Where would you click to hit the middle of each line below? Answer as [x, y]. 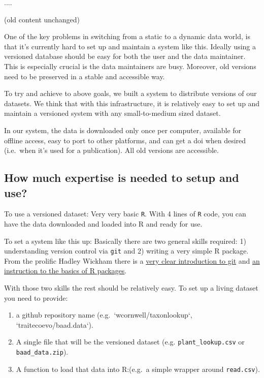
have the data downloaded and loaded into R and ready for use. [103, 223]
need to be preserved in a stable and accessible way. [85, 76]
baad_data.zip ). [42, 352]
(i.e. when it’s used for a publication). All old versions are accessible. [111, 150]
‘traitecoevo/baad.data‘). [55, 324]
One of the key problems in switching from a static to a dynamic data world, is [127, 36]
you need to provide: [36, 297]
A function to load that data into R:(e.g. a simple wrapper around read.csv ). [138, 369]
